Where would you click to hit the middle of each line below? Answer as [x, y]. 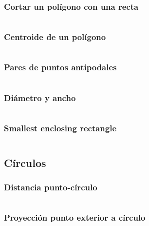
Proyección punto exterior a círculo [75, 217]
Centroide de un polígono [55, 37]
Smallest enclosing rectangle [60, 128]
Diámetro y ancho [40, 97]
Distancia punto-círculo [51, 187]
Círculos [25, 163]
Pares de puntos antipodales [60, 67]
